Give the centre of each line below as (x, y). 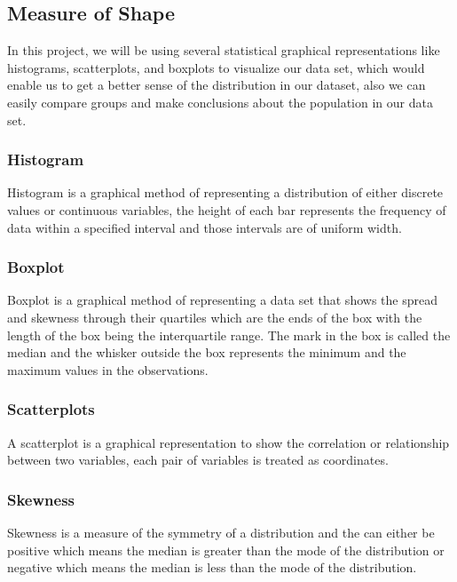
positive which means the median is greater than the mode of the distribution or (226, 550)
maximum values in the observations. (108, 369)
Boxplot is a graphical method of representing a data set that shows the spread (222, 300)
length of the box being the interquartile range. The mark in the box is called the (229, 335)
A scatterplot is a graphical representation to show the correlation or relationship (228, 442)
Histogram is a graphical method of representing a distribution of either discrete (225, 192)
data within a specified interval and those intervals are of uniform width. (205, 227)
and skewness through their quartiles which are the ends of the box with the (215, 317)
